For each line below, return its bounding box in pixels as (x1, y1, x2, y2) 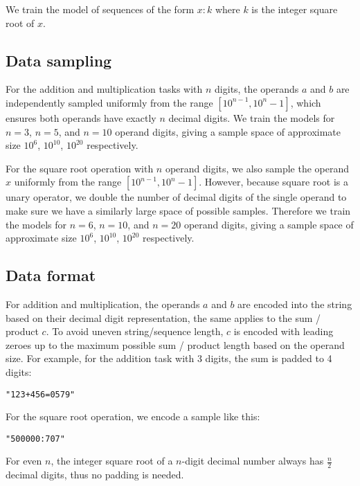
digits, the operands (215, 82, 299, 96)
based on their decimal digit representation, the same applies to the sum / (6, 310, 321, 325)
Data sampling (6, 49, 112, 71)
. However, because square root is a (199, 174, 348, 189)
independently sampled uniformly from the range (6, 95, 213, 109)
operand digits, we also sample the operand (165, 161, 350, 175)
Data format (6, 264, 96, 286)
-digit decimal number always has (181, 453, 324, 468)
